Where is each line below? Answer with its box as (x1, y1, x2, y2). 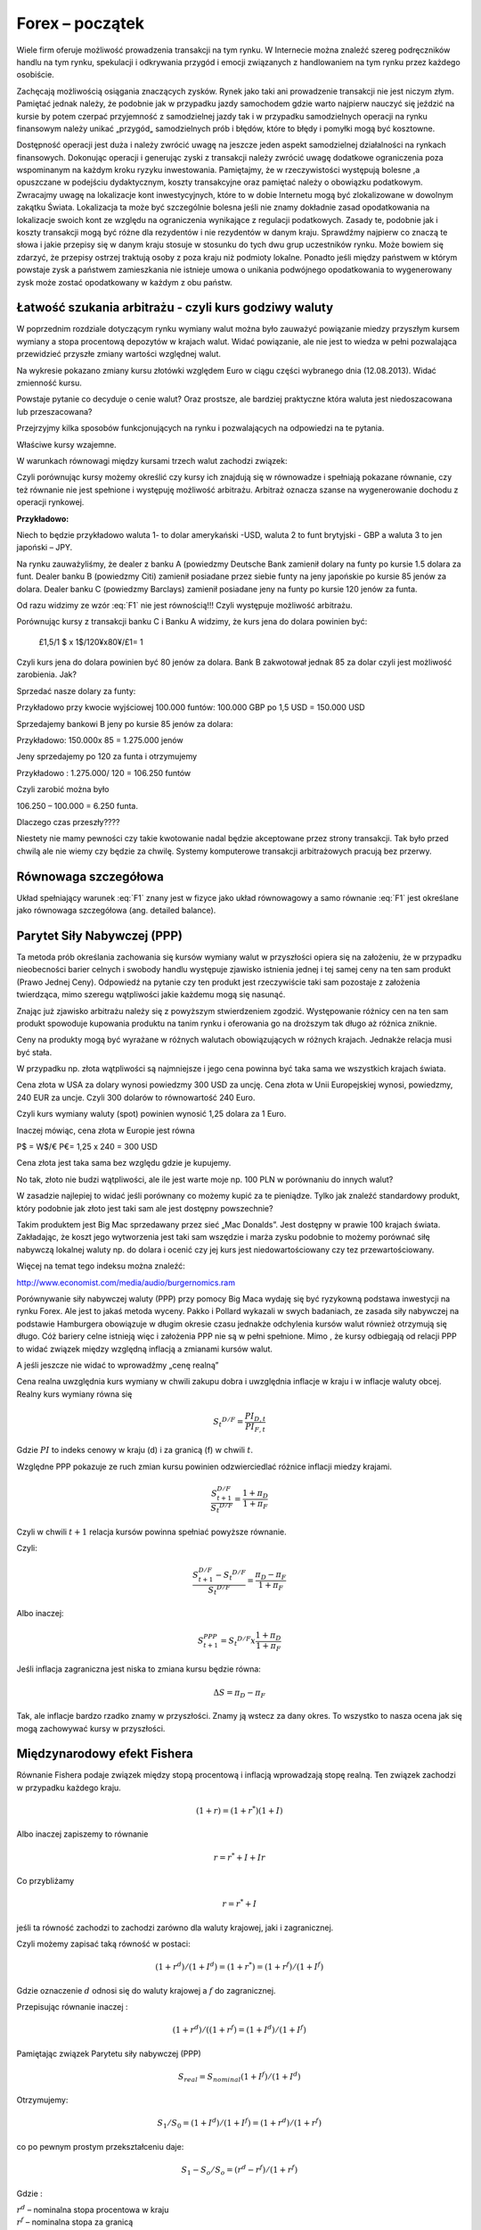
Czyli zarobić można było (16, 784, 110, 795)
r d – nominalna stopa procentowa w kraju (16, 2203, 169, 2216)
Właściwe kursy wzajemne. (16, 439, 117, 450)
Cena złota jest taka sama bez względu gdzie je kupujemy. (16, 1158, 232, 1169)
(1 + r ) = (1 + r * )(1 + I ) (196, 1805, 283, 1816)
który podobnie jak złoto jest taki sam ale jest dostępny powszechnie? (16, 1202, 273, 1213)
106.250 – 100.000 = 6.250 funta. (16, 800, 138, 811)
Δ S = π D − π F (213, 1687, 266, 1699)
